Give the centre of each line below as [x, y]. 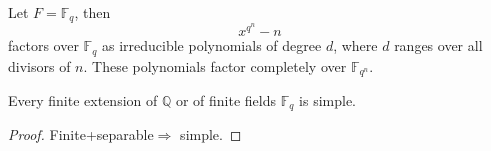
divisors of [39, 65]
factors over [43, 45]
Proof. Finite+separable [81, 134]
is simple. [327, 99]
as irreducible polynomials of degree [211, 45]
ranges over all [438, 45]
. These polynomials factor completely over [215, 65]
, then [92, 12]
